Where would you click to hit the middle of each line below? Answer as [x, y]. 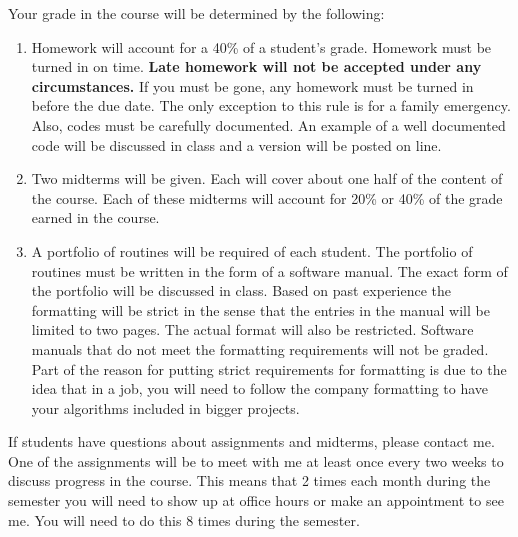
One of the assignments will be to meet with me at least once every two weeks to [256, 460]
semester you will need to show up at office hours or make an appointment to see [256, 500]
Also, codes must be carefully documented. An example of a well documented [268, 124]
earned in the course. [95, 217]
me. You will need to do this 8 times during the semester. [184, 519]
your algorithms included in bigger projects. [165, 407]
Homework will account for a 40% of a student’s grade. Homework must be [261, 46]
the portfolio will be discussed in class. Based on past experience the [241, 290]
